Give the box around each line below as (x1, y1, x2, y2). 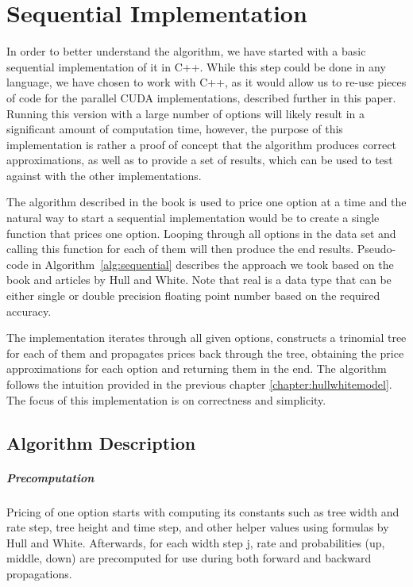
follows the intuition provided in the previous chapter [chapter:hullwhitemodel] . (6, 376, 392, 392)
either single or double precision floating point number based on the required (6, 287, 380, 304)
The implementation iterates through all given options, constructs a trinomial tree (6, 329, 407, 346)
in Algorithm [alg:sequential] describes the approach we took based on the (32, 255, 394, 272)
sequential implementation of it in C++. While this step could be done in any (6, 58, 386, 75)
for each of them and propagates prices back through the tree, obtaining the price (6, 344, 404, 361)
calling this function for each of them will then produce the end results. (6, 240, 354, 257)
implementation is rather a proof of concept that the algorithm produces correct (6, 136, 396, 152)
